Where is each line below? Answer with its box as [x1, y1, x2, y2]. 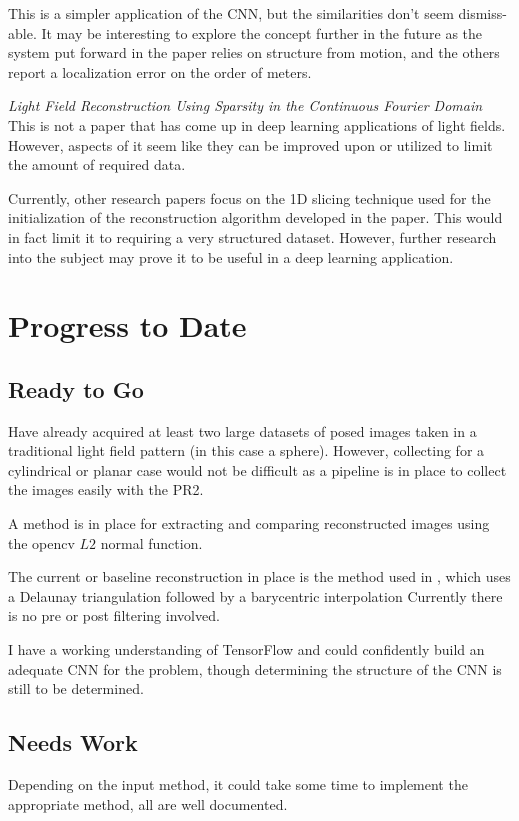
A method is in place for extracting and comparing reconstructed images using [8, 513, 490, 534]
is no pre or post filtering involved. [8, 605, 220, 626]
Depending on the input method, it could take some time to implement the [8, 774, 468, 795]
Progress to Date [8, 305, 247, 346]
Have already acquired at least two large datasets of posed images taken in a [8, 420, 477, 441]
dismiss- [458, 3, 507, 23]
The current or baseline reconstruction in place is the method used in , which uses [8, 566, 511, 587]
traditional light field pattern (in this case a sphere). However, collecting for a [8, 440, 485, 461]
